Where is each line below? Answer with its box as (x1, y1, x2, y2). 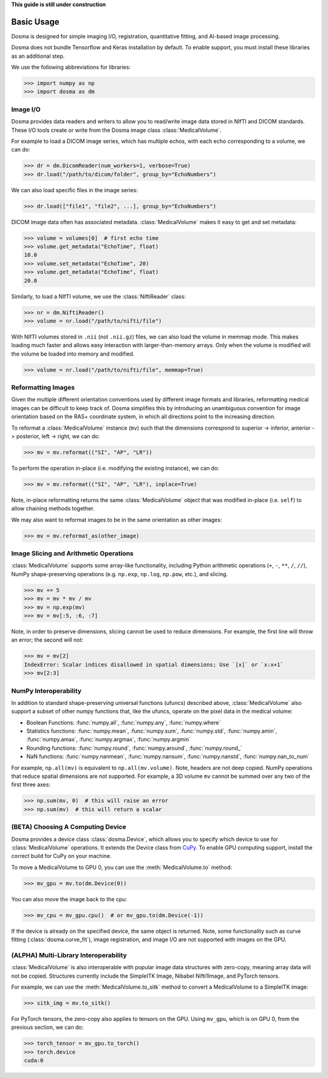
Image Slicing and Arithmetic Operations (11, 549, 134, 558)
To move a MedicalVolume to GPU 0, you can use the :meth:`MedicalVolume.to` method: (11, 863, 232, 871)
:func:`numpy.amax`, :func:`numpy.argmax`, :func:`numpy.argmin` (26, 736, 191, 743)
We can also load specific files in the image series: (11, 186, 138, 194)
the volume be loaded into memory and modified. (11, 350, 135, 357)
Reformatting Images (11, 383, 75, 392)
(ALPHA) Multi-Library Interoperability (11, 951, 127, 960)
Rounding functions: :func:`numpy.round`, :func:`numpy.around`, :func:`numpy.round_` (26, 744, 242, 752)
